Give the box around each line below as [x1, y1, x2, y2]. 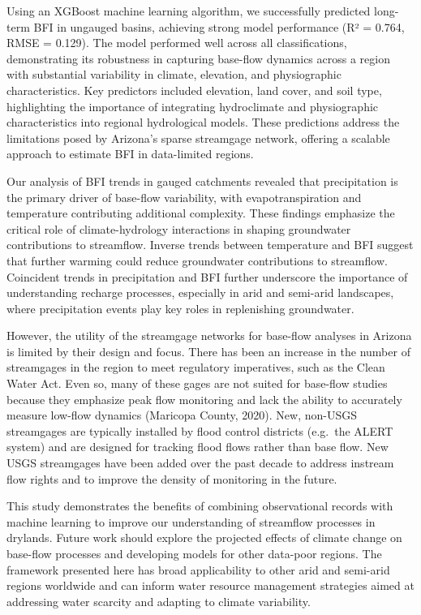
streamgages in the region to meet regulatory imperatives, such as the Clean [6, 359, 385, 376]
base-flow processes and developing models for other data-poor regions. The [6, 545, 382, 561]
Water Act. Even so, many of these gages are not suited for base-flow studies [6, 375, 388, 392]
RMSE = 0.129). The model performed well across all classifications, [6, 34, 347, 51]
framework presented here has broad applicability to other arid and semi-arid [6, 561, 390, 578]
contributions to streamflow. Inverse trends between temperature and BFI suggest [6, 236, 414, 253]
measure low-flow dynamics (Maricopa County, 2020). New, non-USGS [6, 406, 357, 424]
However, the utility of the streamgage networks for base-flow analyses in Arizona [6, 327, 412, 344]
